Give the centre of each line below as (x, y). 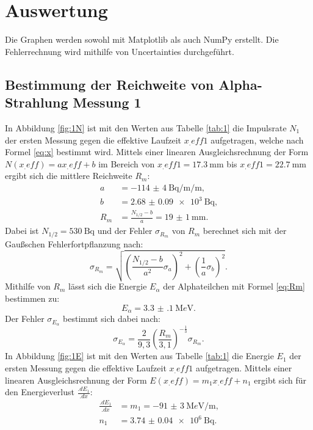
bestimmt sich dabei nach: (112, 319)
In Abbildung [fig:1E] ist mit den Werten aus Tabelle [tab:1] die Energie (139, 356)
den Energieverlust (40, 392)
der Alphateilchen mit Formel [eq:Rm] (234, 286)
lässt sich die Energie (108, 286)
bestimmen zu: (32, 298)
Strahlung (37, 102)
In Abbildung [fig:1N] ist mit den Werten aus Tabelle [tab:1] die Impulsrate (146, 127)
